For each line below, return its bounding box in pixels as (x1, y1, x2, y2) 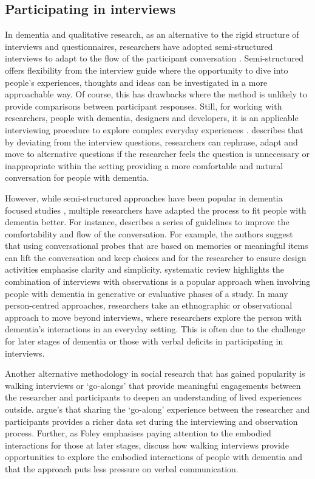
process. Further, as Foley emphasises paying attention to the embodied (5, 427, 271, 439)
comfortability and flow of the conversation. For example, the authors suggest (5, 227, 293, 240)
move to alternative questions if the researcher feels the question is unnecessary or (5, 147, 310, 160)
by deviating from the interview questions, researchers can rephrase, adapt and (5, 135, 298, 148)
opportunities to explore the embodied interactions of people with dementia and (5, 450, 302, 463)
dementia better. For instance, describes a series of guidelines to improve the (5, 215, 290, 228)
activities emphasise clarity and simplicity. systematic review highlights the (5, 263, 284, 276)
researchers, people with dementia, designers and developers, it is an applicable (5, 111, 299, 124)
